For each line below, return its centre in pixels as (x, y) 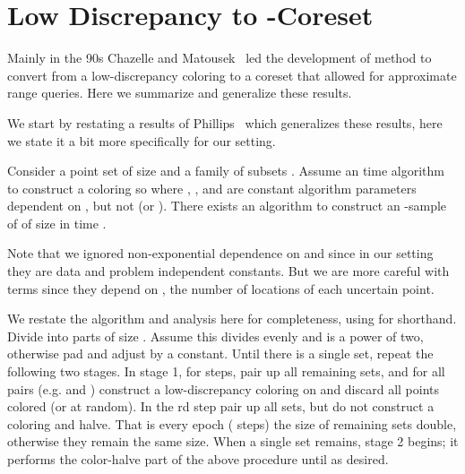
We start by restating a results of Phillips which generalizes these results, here (225, 122)
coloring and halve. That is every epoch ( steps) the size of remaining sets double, (232, 423)
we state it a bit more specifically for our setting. (142, 140)
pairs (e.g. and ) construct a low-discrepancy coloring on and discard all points (224, 388)
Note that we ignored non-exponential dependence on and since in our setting (220, 253)
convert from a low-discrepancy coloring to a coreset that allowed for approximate (232, 75)
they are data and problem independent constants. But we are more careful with (228, 271)
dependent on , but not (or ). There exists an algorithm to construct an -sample (227, 206)
